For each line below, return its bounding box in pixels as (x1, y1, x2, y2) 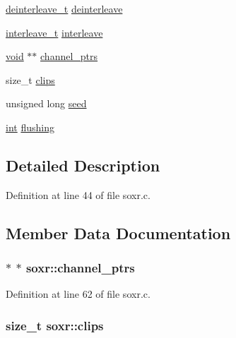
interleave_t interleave (6, 25, 103, 40)
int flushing (6, 119, 54, 134)
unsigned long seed (6, 96, 87, 111)
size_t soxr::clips (6, 316, 104, 334)
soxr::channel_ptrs (25, 259, 135, 277)
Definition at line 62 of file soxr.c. (6, 286, 151, 301)
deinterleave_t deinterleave (6, 1, 123, 16)
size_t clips (6, 72, 55, 87)
